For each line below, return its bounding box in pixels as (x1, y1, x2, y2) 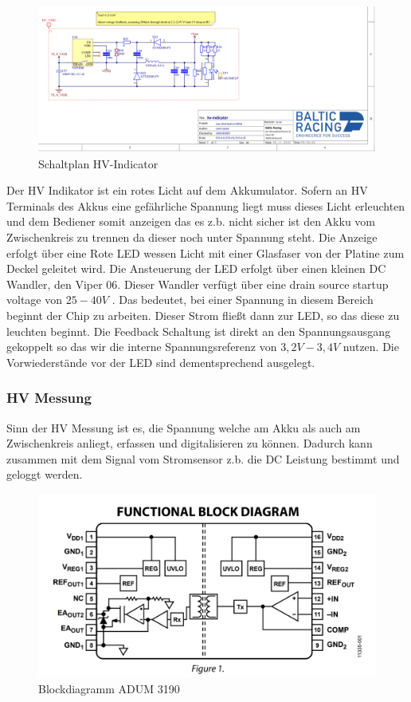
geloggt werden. (6, 466, 83, 483)
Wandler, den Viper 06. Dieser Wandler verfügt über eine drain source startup (6, 275, 389, 292)
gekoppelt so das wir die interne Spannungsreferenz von (6, 338, 277, 355)
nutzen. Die (342, 338, 399, 355)
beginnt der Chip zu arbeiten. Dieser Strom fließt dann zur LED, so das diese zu (6, 306, 400, 323)
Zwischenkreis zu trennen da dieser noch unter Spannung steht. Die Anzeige (6, 228, 378, 245)
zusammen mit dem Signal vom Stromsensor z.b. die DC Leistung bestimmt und (6, 450, 400, 467)
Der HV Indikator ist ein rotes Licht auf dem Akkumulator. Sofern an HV (6, 182, 368, 199)
